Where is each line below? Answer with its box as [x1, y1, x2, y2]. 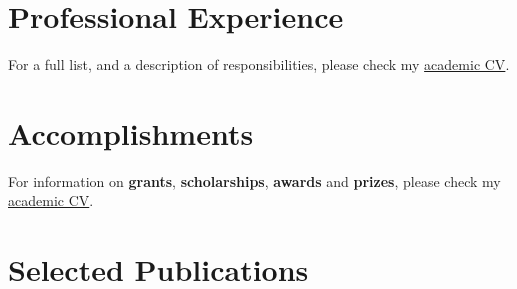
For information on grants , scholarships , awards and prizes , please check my [8, 170, 501, 191]
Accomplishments [8, 112, 254, 153]
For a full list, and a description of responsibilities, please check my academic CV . [8, 54, 510, 75]
